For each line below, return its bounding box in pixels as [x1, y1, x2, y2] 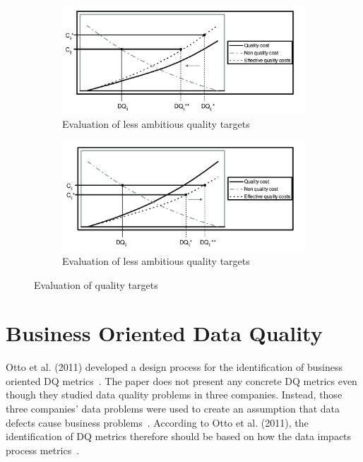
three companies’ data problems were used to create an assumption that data [6, 401, 340, 416]
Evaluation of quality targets [34, 277, 158, 292]
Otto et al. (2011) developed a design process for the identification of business [6, 360, 343, 374]
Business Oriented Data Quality [6, 319, 323, 348]
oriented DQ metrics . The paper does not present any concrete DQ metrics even [6, 373, 357, 388]
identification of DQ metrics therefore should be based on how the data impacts [6, 429, 352, 444]
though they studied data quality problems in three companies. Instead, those [6, 387, 343, 402]
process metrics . [6, 442, 80, 457]
